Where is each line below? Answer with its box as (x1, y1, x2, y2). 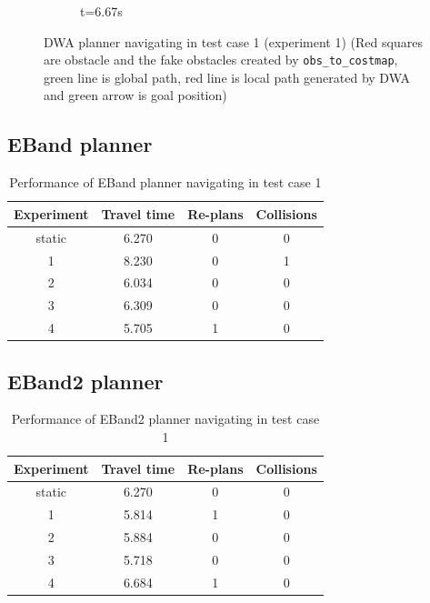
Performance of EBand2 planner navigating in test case (11, 409, 320, 428)
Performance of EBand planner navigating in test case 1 (9, 173, 322, 192)
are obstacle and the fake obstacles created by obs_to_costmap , (44, 50, 398, 69)
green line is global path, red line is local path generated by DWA (44, 67, 410, 86)
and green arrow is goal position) (44, 85, 227, 105)
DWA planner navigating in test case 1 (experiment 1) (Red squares (44, 32, 423, 51)
